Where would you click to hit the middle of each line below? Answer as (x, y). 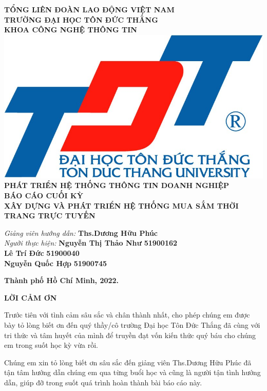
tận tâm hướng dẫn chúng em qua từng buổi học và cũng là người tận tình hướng (132, 372)
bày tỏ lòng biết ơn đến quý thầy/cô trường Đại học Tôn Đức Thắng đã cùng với (132, 324)
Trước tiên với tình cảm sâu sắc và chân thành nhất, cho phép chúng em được (127, 315)
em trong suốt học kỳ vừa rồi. (51, 345)
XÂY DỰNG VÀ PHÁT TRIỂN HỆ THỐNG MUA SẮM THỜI (121, 205)
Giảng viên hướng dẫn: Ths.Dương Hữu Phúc (81, 232)
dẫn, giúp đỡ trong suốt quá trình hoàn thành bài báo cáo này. (103, 382)
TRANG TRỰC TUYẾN (50, 216)
